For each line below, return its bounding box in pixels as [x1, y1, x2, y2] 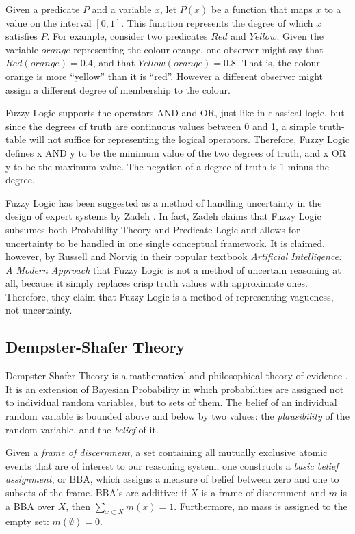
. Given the [276, 29, 324, 43]
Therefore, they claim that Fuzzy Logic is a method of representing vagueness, [5, 289, 334, 303]
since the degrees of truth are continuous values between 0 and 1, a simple [5, 118, 317, 133]
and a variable [92, 2, 152, 16]
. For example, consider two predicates [47, 29, 208, 43]
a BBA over [5, 498, 55, 513]
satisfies [5, 29, 38, 43]
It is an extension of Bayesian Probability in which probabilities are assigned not [5, 381, 344, 396]
